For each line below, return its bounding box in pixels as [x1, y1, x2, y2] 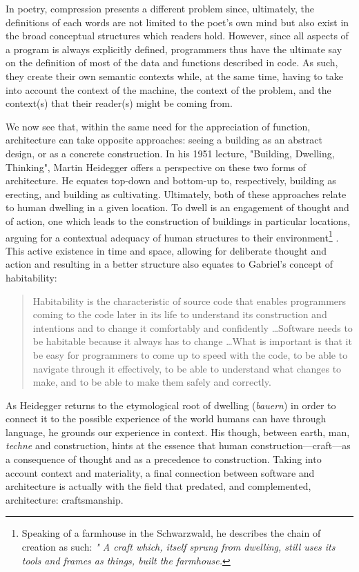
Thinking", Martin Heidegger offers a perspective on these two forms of [6, 159, 307, 174]
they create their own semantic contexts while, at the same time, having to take [6, 68, 344, 83]
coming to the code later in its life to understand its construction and [32, 307, 327, 322]
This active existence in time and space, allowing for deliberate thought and [6, 243, 327, 257]
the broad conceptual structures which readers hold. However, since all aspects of [6, 28, 349, 43]
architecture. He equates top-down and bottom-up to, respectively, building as [6, 173, 336, 188]
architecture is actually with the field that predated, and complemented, [6, 479, 311, 493]
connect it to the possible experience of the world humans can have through [6, 411, 327, 426]
